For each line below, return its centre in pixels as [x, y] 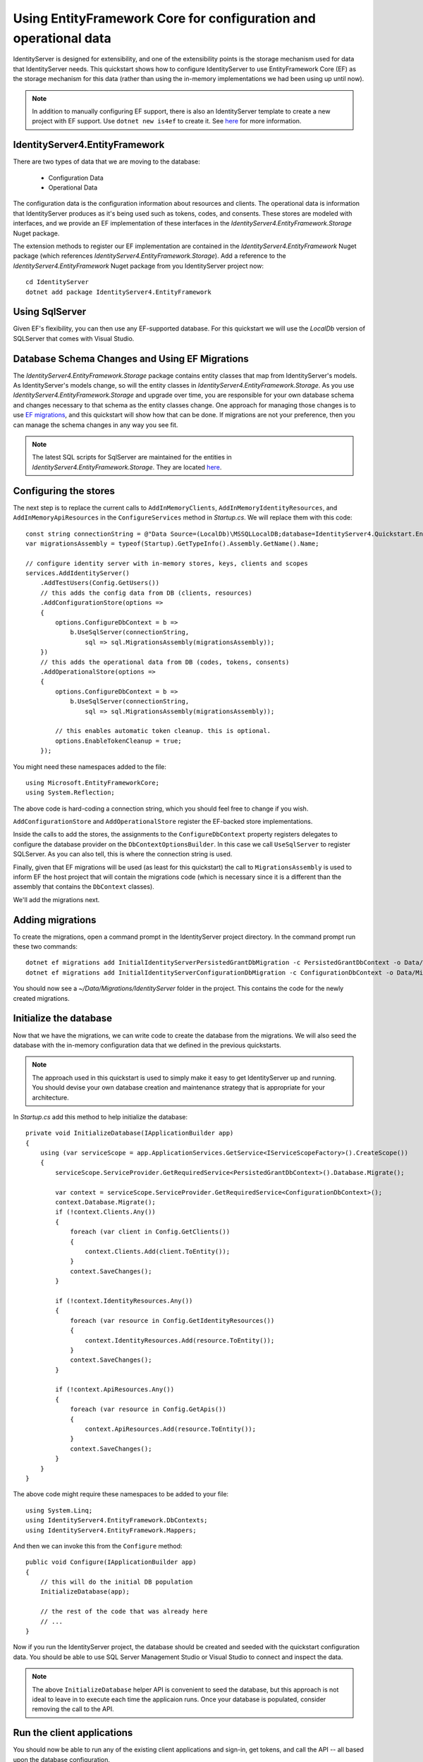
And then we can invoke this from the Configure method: [98, 1546]
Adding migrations [55, 920]
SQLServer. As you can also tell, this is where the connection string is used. [123, 854]
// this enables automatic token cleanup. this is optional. [163, 731]
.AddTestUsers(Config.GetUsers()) [100, 583]
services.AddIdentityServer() [78, 573]
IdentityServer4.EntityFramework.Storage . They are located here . [127, 467]
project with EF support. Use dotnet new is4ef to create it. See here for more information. [167, 121]
